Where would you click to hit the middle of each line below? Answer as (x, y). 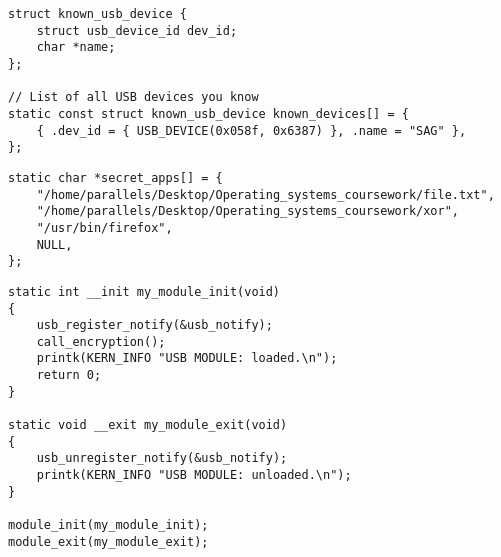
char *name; (76, 47)
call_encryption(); (101, 341)
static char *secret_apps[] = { (115, 177)
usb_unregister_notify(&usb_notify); (162, 458)
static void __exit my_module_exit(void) (148, 425)
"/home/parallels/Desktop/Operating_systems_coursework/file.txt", (265, 194)
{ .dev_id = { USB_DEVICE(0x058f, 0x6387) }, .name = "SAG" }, (251, 130)
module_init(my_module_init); (108, 525)
